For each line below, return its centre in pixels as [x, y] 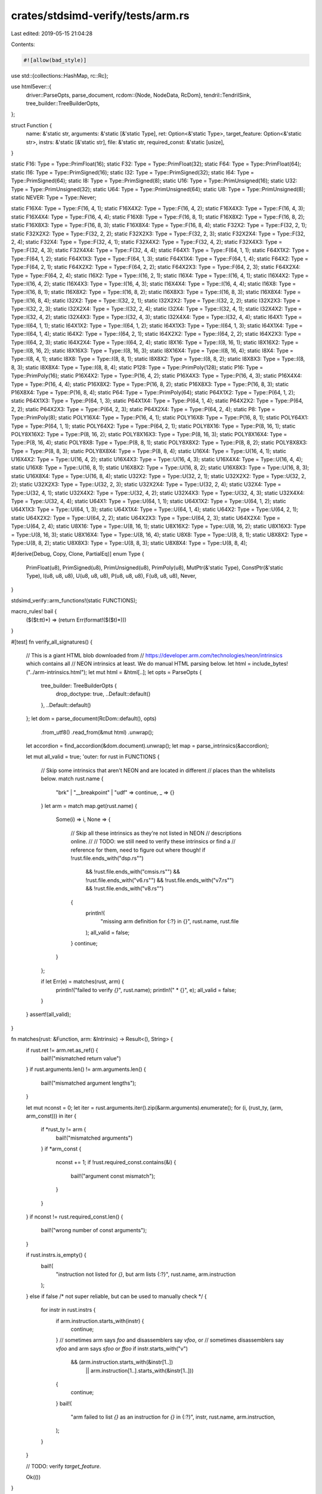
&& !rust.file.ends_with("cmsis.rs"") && [133, 872]
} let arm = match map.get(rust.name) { [89, 806]
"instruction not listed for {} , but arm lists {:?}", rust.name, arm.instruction [145, 1274]
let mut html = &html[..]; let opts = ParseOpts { [145, 672]
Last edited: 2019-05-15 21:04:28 [52, 33]
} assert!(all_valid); [49, 1014]
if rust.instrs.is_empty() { [56, 1255]
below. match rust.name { [72, 779]
